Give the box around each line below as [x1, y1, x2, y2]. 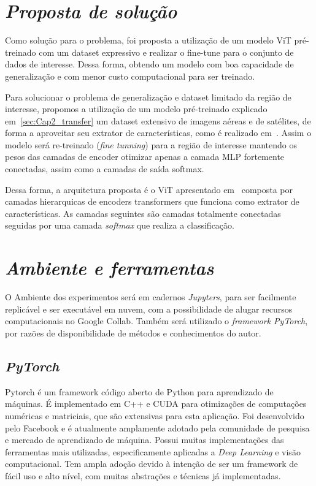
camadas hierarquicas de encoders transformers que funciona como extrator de [5, 195, 299, 208]
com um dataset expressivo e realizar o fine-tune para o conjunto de [39, 45, 294, 58]
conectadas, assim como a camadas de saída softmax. [5, 162, 204, 175]
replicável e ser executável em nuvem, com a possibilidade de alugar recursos [5, 302, 293, 315]
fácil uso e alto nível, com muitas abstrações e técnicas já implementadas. [5, 469, 281, 482]
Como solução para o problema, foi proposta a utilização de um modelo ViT [5, 34, 291, 47]
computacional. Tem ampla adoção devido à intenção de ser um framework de [5, 457, 298, 470]
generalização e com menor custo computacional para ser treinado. [5, 69, 255, 82]
